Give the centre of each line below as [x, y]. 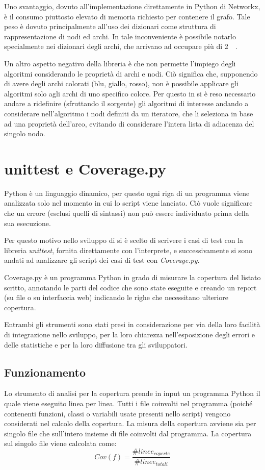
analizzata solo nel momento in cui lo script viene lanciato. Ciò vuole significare [128, 203]
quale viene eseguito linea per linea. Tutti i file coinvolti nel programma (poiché [128, 403]
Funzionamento [45, 372]
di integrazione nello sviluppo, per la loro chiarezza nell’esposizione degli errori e [130, 334]
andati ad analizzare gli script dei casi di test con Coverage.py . [102, 260]
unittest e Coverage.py [85, 168]
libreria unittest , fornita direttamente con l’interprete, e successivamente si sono [128, 250]
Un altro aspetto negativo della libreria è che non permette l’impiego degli [120, 63]
